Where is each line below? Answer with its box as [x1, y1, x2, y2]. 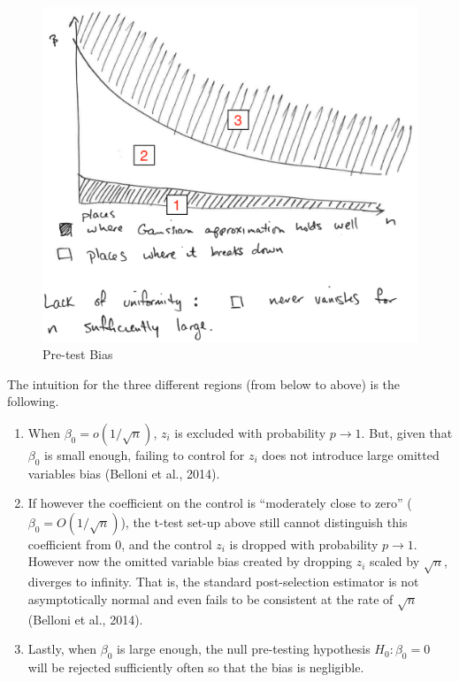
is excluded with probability [174, 423, 326, 441]
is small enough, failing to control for [44, 445, 245, 464]
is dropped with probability [229, 534, 379, 553]
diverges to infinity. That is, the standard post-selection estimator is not [27, 572, 419, 591]
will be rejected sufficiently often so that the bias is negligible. [27, 657, 364, 676]
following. [7, 392, 59, 410]
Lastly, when [27, 640, 97, 658]
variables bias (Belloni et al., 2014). [27, 464, 220, 482]
